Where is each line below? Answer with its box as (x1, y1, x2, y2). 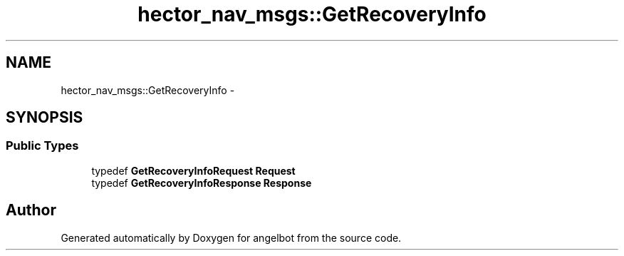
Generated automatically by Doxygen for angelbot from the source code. (61, 231, 402, 244)
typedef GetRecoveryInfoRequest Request (91, 164, 296, 177)
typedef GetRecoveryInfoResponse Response (91, 176, 312, 189)
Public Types (6, 138, 79, 153)
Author (6, 201, 56, 220)
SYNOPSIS (6, 108, 83, 127)
